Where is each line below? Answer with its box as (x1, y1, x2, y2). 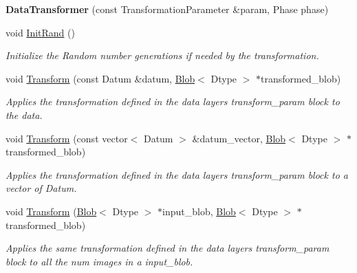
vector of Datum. (6, 181, 77, 195)
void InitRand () (6, 25, 75, 39)
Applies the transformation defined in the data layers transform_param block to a (6, 167, 348, 182)
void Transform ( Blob (6, 204, 97, 218)
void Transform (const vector (6, 131, 128, 145)
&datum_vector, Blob (192, 131, 286, 145)
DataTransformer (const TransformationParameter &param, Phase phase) (6, 2, 329, 16)
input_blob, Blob (162, 204, 236, 218)
